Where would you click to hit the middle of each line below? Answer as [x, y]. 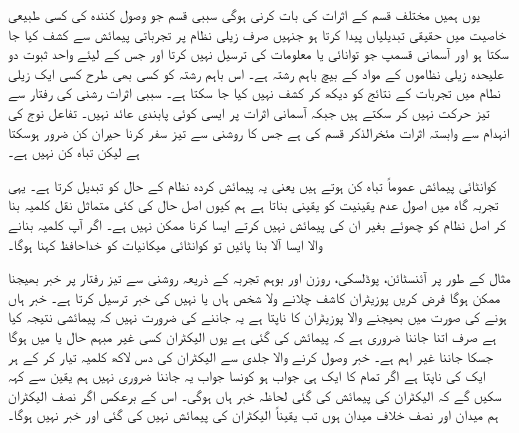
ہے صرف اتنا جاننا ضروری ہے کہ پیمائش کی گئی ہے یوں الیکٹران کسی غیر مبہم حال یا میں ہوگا [252, 335]
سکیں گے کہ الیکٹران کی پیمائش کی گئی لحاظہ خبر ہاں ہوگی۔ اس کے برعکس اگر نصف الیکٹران [255, 394]
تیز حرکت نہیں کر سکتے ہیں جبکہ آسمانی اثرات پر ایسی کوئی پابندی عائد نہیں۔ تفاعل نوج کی [249, 111]
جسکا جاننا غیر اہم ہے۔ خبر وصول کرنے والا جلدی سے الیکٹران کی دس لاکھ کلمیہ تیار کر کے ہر [251, 355]
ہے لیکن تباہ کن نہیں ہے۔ [74, 151]
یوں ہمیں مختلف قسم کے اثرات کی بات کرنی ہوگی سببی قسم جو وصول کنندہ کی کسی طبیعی [244, 14]
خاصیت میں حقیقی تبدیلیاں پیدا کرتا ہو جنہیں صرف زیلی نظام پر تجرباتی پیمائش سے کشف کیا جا [257, 33]
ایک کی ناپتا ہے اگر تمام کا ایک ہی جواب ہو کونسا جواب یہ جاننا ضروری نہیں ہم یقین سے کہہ [247, 375]
